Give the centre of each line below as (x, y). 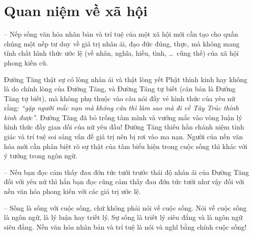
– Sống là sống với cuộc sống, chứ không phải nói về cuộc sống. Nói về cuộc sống (125, 207)
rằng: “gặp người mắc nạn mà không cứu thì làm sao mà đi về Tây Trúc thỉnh (121, 108)
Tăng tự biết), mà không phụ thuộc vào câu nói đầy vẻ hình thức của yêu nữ (120, 98)
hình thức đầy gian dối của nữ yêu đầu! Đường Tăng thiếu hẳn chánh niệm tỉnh (124, 127)
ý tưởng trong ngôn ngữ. (41, 156)
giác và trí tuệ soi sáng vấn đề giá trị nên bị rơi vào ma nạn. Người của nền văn (124, 137)
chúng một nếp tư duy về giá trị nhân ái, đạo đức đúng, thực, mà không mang (122, 43)
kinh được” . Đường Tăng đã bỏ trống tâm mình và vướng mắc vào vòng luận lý (123, 117)
